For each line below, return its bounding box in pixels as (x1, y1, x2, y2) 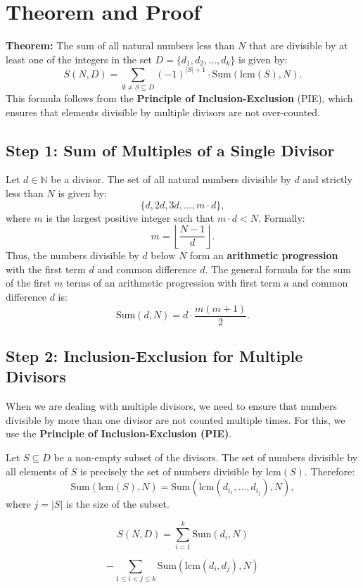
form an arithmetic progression (189, 248, 338, 263)
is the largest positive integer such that (46, 210, 215, 225)
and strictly (302, 172, 352, 187)
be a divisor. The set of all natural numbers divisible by (51, 172, 291, 187)
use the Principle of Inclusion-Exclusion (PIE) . (6, 426, 232, 441)
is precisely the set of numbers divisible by (79, 463, 263, 478)
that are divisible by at (248, 38, 348, 53)
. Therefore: (304, 463, 355, 478)
